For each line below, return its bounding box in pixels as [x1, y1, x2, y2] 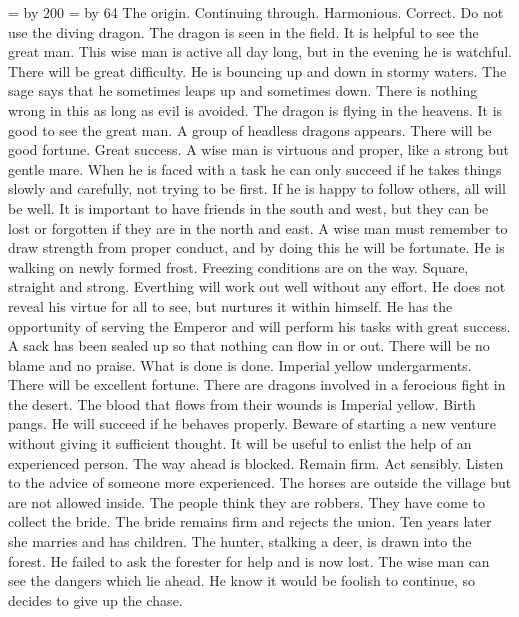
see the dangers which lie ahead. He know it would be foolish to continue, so [8, 570, 475, 591]
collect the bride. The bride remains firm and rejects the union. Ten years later [8, 511, 492, 532]
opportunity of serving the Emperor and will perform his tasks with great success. [8, 315, 511, 336]
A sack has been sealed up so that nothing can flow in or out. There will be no [8, 335, 490, 356]
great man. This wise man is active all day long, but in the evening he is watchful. [8, 41, 512, 62]
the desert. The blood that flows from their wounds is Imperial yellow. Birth [8, 393, 476, 414]
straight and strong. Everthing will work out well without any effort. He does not [8, 276, 506, 297]
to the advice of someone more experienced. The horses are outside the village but [8, 472, 512, 493]
